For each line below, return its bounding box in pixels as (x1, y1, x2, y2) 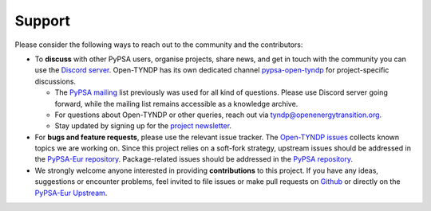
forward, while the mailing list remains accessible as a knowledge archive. (54, 99, 299, 108)
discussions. (34, 76, 76, 86)
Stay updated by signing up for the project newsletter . (54, 121, 231, 131)
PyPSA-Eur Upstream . (34, 188, 108, 197)
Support (14, 12, 71, 29)
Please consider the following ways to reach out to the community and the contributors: (14, 40, 303, 49)
